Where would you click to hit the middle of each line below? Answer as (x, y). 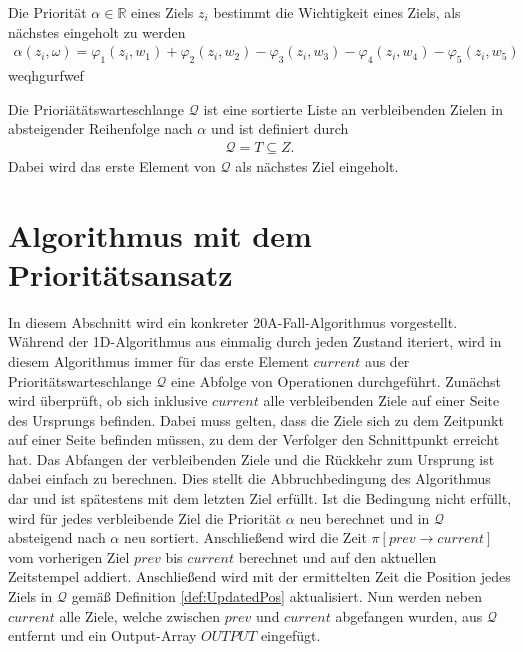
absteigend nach (57, 537)
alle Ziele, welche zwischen (140, 615)
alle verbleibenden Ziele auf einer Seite (381, 400)
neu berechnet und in (364, 517)
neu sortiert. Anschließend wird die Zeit (245, 537)
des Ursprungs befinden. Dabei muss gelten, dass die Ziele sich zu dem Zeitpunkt (256, 419)
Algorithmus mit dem (160, 234)
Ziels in (30, 596)
